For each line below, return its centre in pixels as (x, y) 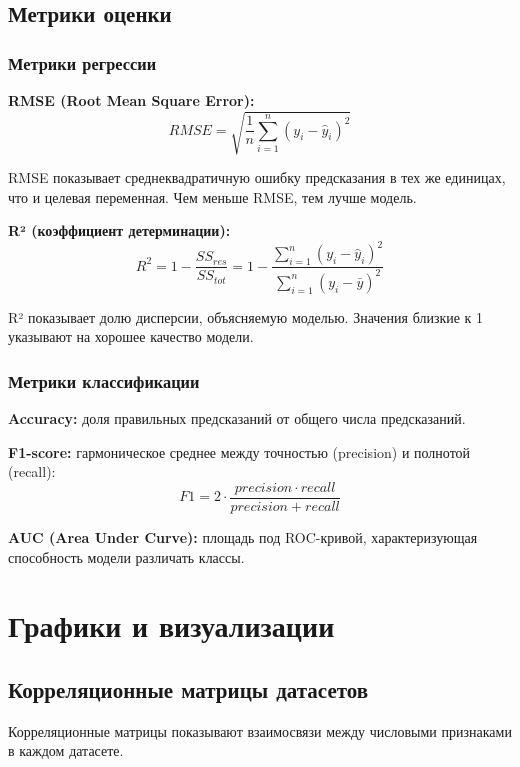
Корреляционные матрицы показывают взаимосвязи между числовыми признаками (260, 730)
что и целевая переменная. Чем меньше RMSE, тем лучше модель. (212, 196)
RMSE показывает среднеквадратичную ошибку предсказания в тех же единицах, (257, 177)
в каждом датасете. (66, 750)
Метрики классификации (104, 380)
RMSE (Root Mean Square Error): (131, 100)
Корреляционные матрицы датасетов (188, 689)
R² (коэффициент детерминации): (119, 230)
